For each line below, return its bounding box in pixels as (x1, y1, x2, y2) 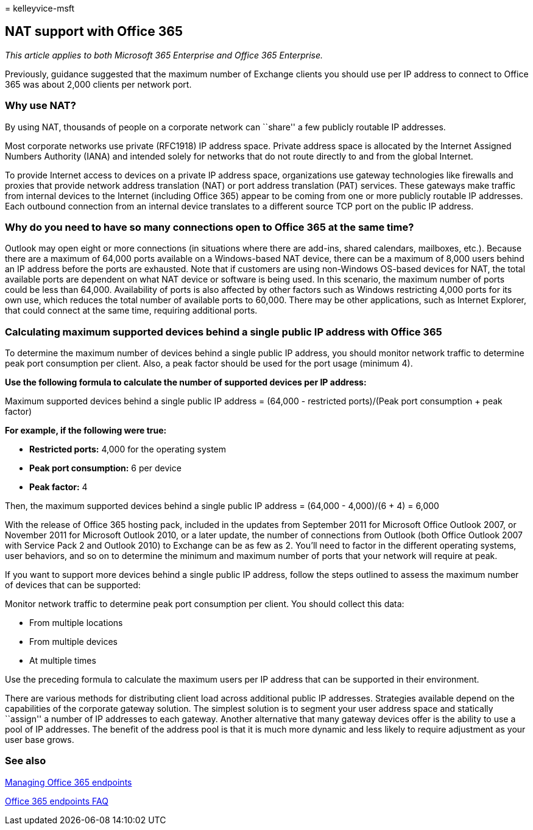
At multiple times (29, 655, 96, 666)
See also (5, 754, 46, 767)
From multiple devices (29, 636, 118, 647)
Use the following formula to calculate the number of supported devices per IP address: (5, 377, 367, 388)
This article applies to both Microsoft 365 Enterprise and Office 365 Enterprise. (5, 49, 323, 60)
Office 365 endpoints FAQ (5, 795, 108, 806)
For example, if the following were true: (5, 425, 167, 436)
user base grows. (5, 734, 74, 745)
